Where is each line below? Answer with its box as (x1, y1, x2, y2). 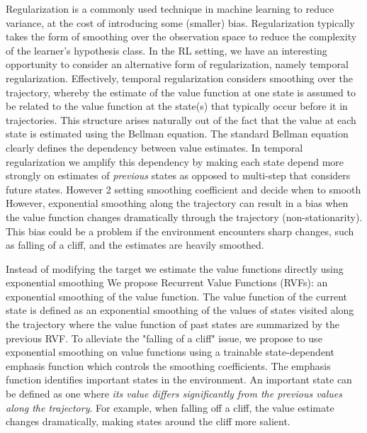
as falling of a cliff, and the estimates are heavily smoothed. (6, 237, 264, 252)
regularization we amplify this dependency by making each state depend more (6, 154, 344, 169)
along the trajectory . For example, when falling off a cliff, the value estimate (6, 400, 334, 415)
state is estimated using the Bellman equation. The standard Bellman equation (6, 126, 349, 141)
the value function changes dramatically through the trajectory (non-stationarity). (6, 209, 363, 224)
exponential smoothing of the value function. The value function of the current (6, 288, 348, 303)
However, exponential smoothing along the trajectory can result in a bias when (6, 196, 349, 210)
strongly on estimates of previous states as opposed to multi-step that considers (6, 168, 351, 183)
